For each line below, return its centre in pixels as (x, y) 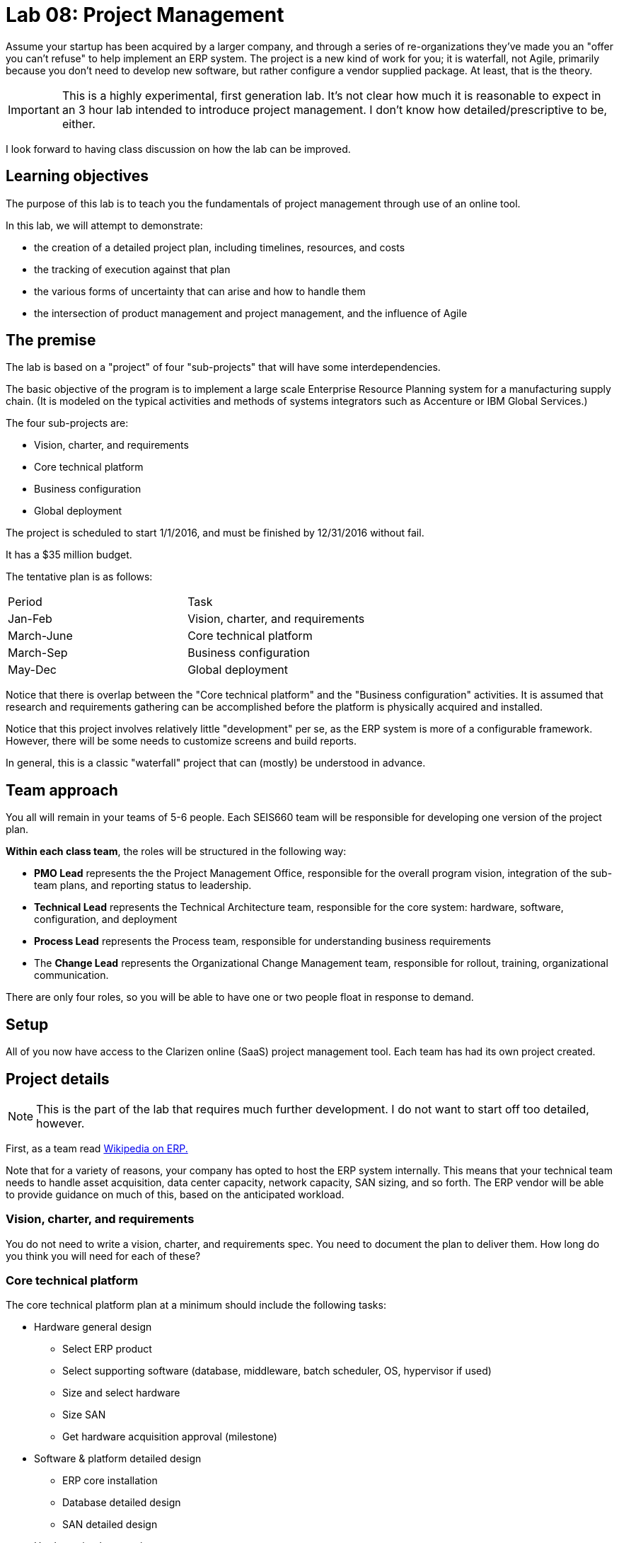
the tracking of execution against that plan (132, 269)
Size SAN (84, 1415)
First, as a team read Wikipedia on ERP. (97, 1148)
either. (79, 124)
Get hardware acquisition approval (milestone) (170, 1437)
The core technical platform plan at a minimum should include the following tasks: (196, 1305)
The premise (51, 340)
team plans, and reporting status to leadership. (143, 885)
